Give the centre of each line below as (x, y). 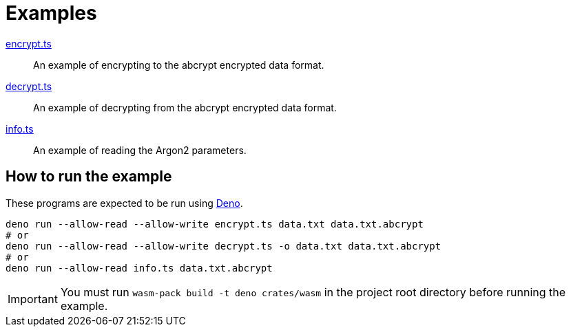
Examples (51, 13)
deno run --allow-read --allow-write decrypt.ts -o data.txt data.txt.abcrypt (224, 246)
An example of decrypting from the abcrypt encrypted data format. (185, 107)
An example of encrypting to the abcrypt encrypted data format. (179, 65)
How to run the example (89, 177)
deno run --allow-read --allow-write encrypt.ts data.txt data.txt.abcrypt (215, 224)
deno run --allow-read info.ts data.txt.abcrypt (139, 268)
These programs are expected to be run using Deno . (124, 203)
